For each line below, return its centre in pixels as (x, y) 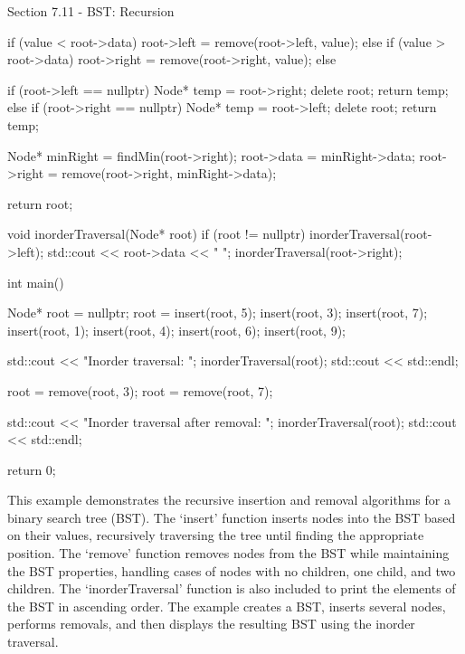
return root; (40, 203)
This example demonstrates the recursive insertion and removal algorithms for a (229, 500)
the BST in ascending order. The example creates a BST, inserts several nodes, (227, 606)
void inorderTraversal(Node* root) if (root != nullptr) (157, 234)
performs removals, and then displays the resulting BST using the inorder (211, 624)
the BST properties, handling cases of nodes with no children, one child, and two (232, 570)
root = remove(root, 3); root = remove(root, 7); (140, 390)
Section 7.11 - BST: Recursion (91, 11)
